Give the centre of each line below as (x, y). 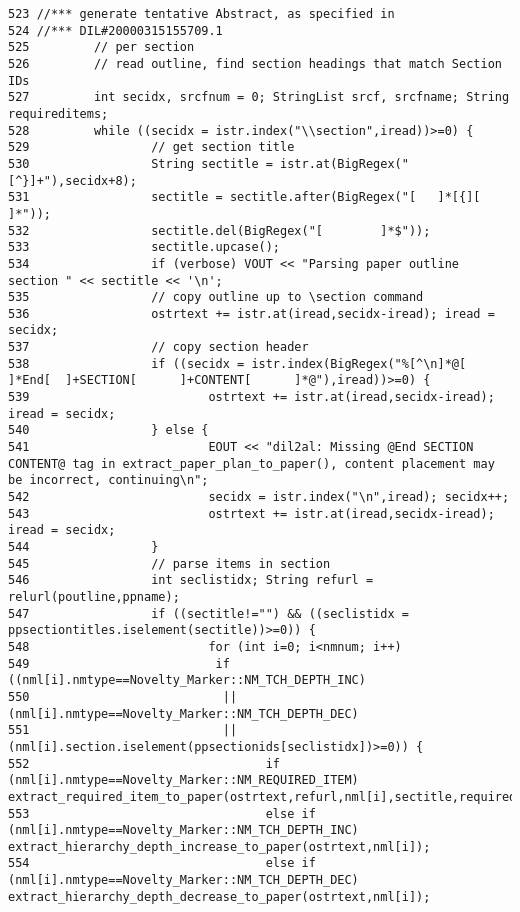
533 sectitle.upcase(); (144, 247)
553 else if (162, 813)
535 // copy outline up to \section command (216, 297)
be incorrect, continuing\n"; (108, 480)
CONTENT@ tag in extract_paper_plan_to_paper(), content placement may (251, 463)
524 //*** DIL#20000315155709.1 (115, 30)
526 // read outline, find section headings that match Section (255, 63)
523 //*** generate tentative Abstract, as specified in (201, 14)
